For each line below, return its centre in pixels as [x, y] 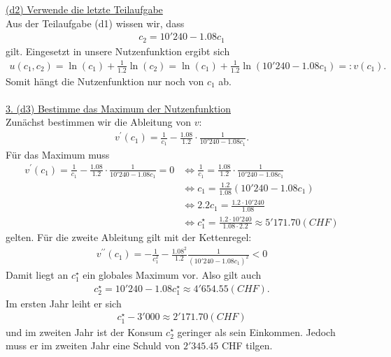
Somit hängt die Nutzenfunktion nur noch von [105, 81]
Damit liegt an [37, 274]
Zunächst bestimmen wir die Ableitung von [99, 122]
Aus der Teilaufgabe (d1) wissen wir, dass [95, 23]
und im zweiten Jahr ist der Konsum [84, 331]
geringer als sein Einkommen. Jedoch [256, 331]
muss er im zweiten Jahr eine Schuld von [93, 345]
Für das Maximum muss [58, 154]
